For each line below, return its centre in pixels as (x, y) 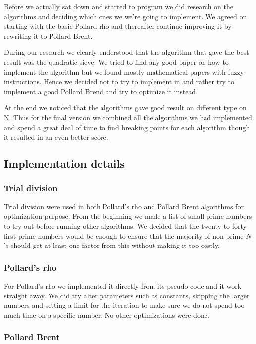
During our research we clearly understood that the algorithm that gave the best (127, 52)
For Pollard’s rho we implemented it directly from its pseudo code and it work (123, 285)
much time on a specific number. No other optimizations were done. (107, 315)
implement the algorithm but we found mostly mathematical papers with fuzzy (124, 72)
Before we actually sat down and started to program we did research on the (119, 6)
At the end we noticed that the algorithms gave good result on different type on (125, 108)
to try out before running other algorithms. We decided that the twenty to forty (125, 225)
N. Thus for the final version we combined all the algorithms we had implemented (128, 117)
